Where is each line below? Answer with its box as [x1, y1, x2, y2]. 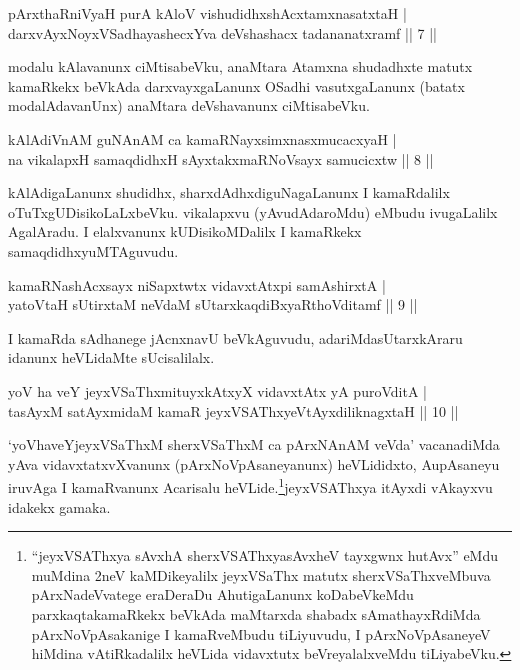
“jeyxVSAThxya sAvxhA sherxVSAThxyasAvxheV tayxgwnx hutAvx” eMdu [31, 545, 499, 566]
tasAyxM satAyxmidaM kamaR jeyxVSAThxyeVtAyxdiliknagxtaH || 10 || [8, 400, 459, 421]
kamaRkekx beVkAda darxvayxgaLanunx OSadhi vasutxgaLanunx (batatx [8, 75, 465, 96]
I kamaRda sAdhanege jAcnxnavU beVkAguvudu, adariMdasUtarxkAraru [8, 327, 463, 348]
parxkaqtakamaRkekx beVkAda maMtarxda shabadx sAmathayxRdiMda [31, 603, 481, 624]
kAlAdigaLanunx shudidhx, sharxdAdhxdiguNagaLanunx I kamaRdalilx [8, 182, 450, 203]
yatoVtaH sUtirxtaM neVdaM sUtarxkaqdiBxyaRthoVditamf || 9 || [8, 294, 418, 315]
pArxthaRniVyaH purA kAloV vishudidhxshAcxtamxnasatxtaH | [8, 3, 407, 23]
